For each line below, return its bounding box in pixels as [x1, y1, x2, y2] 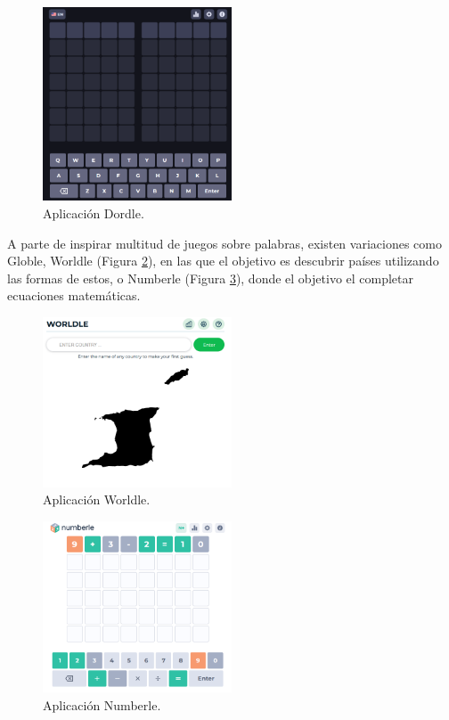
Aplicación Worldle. [43, 490, 151, 509]
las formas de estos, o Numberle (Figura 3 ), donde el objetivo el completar [7, 268, 414, 287]
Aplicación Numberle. [43, 696, 161, 715]
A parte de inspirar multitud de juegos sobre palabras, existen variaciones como [7, 233, 442, 252]
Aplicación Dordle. [43, 203, 144, 222]
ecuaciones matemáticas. [7, 286, 141, 305]
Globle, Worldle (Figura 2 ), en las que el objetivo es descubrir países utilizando [7, 251, 439, 270]
